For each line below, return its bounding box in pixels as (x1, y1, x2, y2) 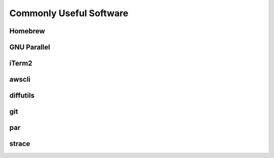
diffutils (9, 91, 35, 100)
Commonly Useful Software (9, 8, 129, 19)
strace (9, 139, 30, 148)
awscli (9, 75, 30, 84)
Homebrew (9, 27, 45, 35)
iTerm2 (9, 59, 32, 68)
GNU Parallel (9, 43, 50, 51)
